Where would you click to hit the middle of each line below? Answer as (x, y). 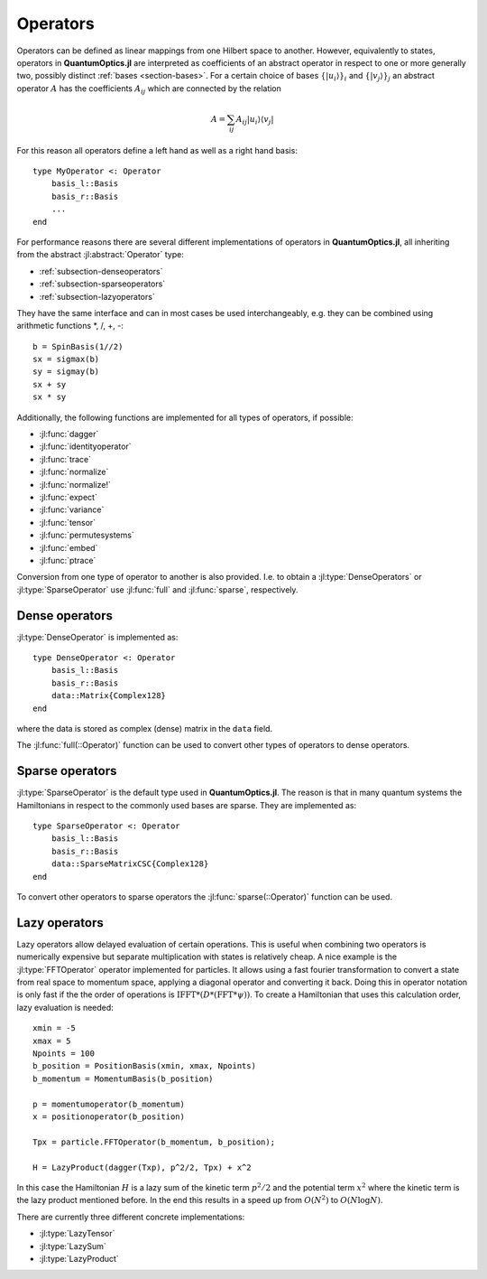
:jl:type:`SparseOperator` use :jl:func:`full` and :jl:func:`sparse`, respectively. (157, 589)
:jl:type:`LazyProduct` (79, 1258)
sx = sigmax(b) (66, 359)
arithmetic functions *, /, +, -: (70, 326)
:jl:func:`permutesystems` (87, 535)
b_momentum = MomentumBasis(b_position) (123, 1078)
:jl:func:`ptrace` (68, 560)
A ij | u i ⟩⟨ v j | (255, 120)
